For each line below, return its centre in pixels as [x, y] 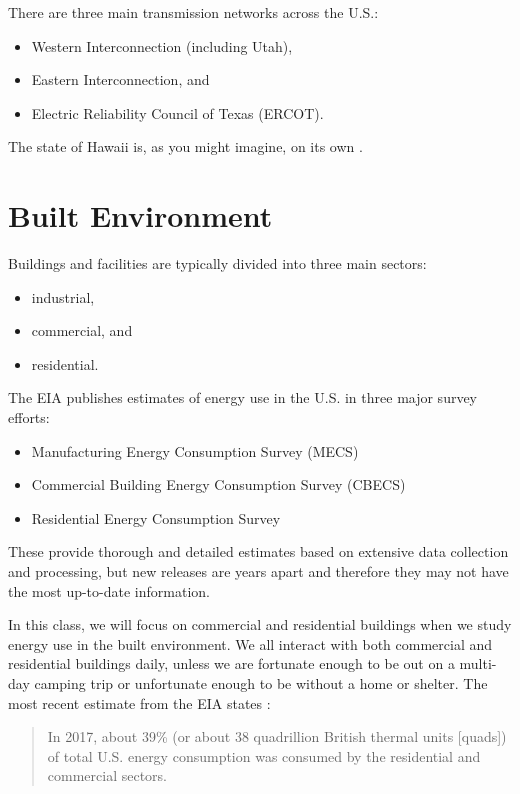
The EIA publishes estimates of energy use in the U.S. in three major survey [243, 397]
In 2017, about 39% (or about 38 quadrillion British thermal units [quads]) [277, 736]
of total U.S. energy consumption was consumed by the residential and [264, 755]
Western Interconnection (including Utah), [162, 45]
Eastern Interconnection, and [120, 79]
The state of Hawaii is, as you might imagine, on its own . [185, 146]
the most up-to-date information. [109, 590]
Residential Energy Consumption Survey [156, 517]
